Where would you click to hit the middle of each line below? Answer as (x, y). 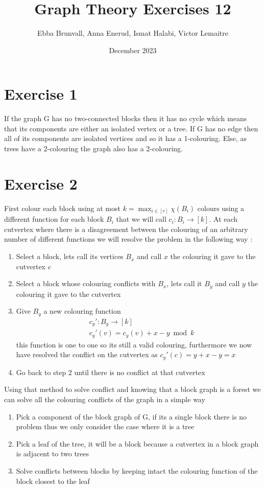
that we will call (141, 219)
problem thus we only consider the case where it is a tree (105, 426)
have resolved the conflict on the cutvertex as (87, 354)
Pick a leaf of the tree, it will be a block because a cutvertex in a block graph (137, 443)
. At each (223, 219)
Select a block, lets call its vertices (70, 256)
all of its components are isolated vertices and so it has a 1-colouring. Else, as (125, 138)
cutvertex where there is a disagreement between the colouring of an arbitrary (126, 229)
